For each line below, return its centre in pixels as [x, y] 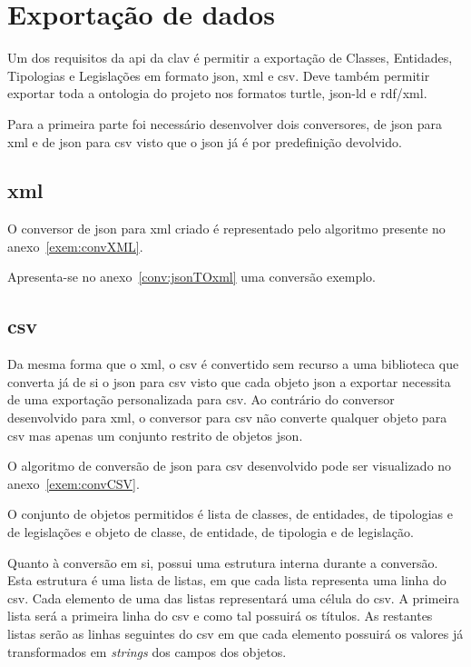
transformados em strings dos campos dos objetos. [147, 651]
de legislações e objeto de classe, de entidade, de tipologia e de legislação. [211, 532]
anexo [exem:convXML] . [75, 246]
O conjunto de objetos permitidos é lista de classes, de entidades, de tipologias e [231, 514]
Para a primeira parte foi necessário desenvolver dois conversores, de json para [225, 123]
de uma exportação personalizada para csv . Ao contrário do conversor [201, 399]
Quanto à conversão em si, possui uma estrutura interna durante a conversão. [223, 562]
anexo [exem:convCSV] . [74, 483]
